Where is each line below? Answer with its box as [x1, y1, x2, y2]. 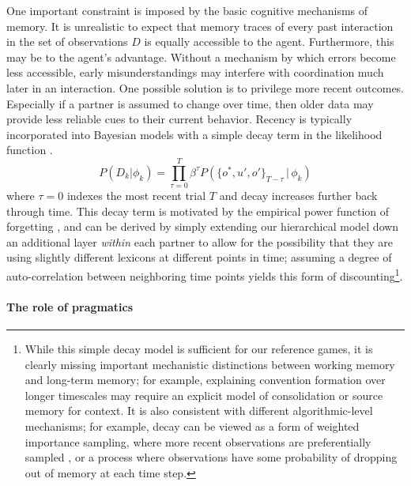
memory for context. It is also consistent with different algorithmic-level [25, 402, 373, 419]
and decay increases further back [219, 187, 378, 204]
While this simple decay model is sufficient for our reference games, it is [25, 341, 373, 357]
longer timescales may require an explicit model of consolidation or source [25, 386, 383, 403]
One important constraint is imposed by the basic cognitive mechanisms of [6, 2, 368, 18]
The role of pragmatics [6, 298, 134, 315]
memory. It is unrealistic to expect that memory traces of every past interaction [6, 17, 394, 34]
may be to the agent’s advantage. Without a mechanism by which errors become [6, 48, 396, 65]
